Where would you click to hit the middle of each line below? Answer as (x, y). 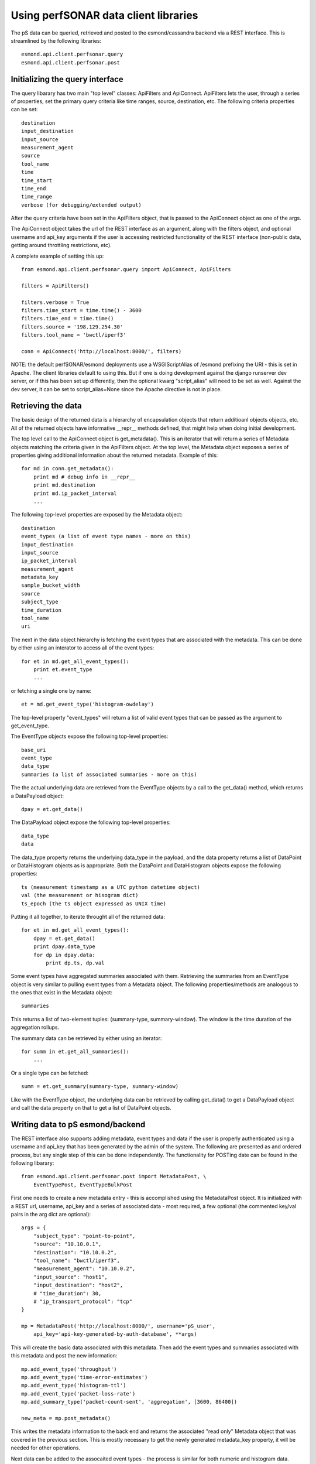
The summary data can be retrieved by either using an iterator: (86, 1038)
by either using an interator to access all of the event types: (83, 648)
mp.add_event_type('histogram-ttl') (74, 1386)
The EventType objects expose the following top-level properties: (90, 736)
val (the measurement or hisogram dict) (80, 895)
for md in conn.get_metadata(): (68, 469)
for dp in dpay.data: (64, 955)
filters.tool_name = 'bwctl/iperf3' (74, 335)
